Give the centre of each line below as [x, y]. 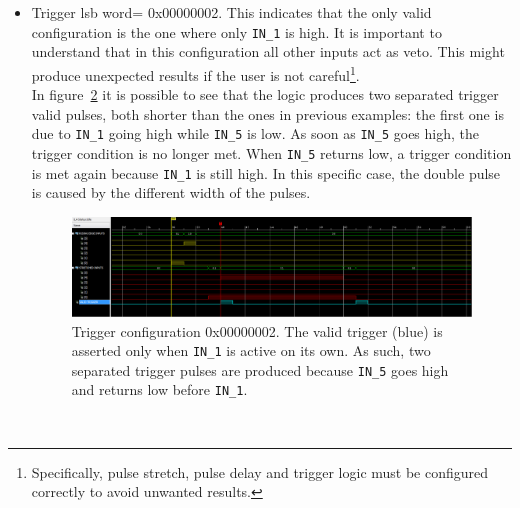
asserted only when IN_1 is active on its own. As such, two [251, 350]
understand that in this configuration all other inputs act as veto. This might [268, 51]
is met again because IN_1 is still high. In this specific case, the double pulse [266, 172]
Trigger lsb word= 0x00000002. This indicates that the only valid [231, 12]
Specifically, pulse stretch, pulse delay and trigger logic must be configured [260, 471]
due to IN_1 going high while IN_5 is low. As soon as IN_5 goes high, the [255, 133]
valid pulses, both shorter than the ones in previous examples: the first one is [267, 113]
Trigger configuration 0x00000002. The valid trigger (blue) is [257, 330]
